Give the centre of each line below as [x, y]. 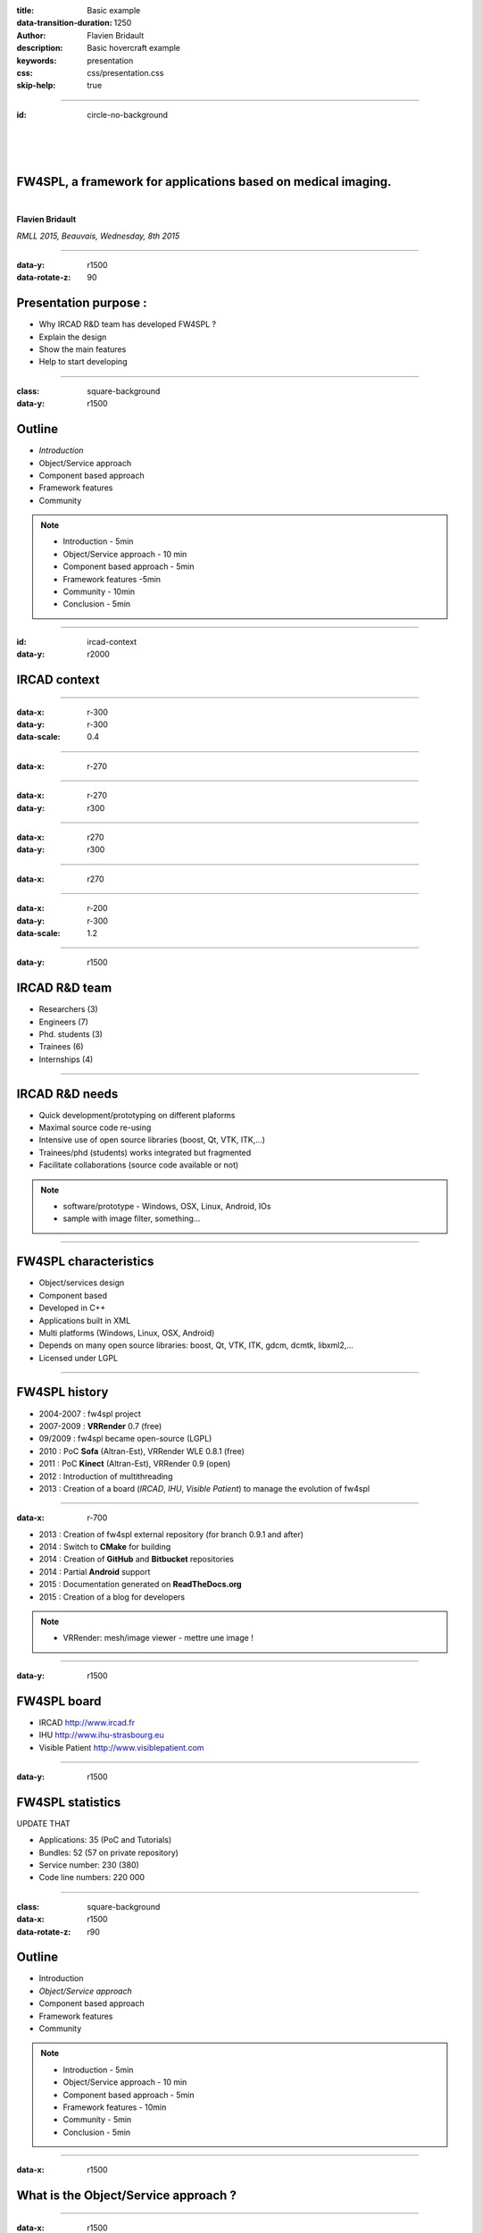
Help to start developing [83, 362]
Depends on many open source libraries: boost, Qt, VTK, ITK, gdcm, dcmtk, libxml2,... [196, 1345]
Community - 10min [99, 592]
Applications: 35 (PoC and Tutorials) [105, 1840]
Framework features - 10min [115, 2107]
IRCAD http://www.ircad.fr [87, 1722]
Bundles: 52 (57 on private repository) [108, 1852]
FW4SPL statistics [69, 1802]
